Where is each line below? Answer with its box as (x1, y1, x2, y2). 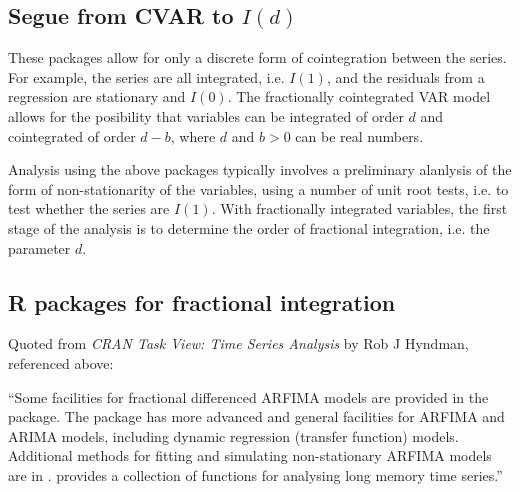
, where (170, 125, 216, 146)
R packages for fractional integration (8, 286, 396, 317)
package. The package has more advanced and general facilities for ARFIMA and (8, 406, 505, 427)
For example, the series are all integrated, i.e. (8, 66, 285, 87)
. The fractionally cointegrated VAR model (227, 86, 491, 107)
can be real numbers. (295, 125, 424, 146)
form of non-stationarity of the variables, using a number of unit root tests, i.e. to (8, 178, 509, 199)
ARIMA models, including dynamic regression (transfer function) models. (8, 425, 459, 446)
